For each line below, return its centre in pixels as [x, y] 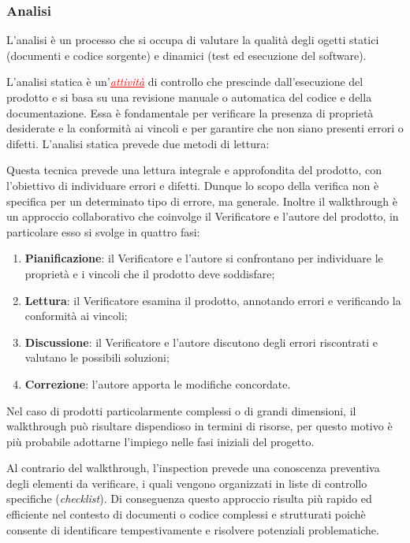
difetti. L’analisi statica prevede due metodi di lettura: [138, 143]
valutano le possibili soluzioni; [97, 357]
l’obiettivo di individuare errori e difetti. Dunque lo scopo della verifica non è [193, 185]
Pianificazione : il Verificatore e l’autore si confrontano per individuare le [204, 258]
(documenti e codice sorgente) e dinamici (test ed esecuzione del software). [186, 55]
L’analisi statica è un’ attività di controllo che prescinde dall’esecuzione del [185, 82]
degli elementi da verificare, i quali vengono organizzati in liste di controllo [187, 483]
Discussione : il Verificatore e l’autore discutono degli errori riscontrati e [201, 342]
